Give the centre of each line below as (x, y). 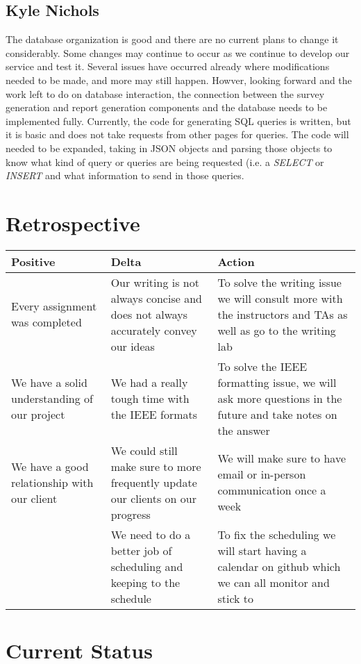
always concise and (156, 298)
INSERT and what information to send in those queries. (125, 175)
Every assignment (54, 306)
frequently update (154, 482)
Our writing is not (155, 282)
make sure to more (156, 466)
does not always (149, 314)
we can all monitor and (274, 582)
